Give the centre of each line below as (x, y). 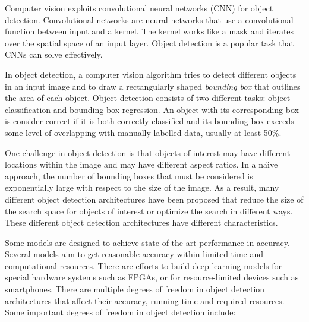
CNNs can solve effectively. (54, 54)
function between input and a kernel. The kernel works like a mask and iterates (149, 31)
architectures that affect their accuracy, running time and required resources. (145, 300)
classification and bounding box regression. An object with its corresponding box (152, 109)
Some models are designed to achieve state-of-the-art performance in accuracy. (147, 242)
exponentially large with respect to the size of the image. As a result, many (142, 187)
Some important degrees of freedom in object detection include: (120, 312)
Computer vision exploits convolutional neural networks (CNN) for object (139, 8)
